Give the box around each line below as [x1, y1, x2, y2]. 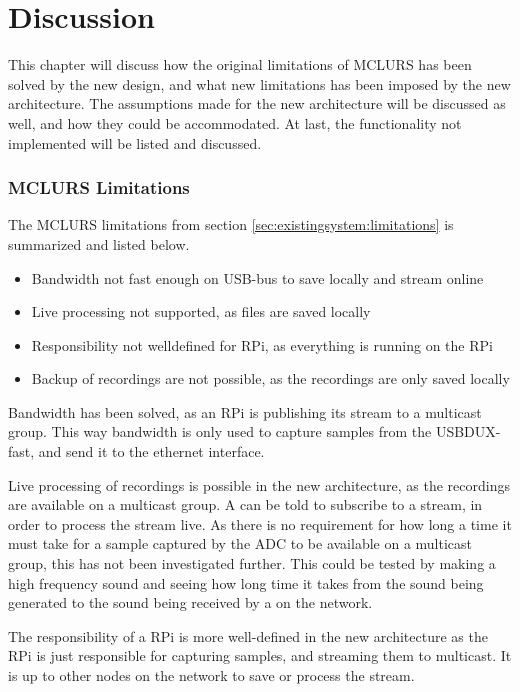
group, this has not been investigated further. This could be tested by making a [8, 553, 496, 574]
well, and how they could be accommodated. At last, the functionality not [8, 112, 462, 133]
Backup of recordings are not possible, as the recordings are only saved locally [31, 368, 510, 389]
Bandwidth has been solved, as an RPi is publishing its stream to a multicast [8, 401, 482, 422]
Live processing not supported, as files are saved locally [31, 301, 371, 322]
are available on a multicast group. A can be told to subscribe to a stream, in [8, 494, 483, 515]
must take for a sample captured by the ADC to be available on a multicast [8, 533, 473, 554]
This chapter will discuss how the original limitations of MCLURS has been [8, 54, 472, 75]
